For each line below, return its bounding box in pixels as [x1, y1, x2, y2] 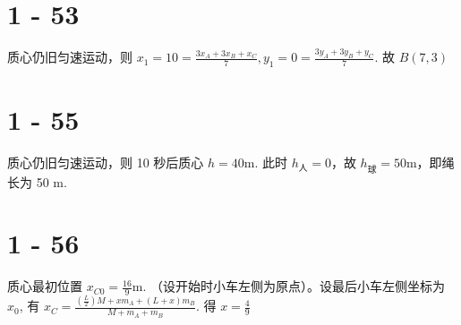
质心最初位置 [7, 277, 82, 295]
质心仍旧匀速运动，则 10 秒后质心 [7, 153, 204, 172]
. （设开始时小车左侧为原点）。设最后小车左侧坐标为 [142, 277, 446, 295]
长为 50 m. [7, 172, 67, 191]
